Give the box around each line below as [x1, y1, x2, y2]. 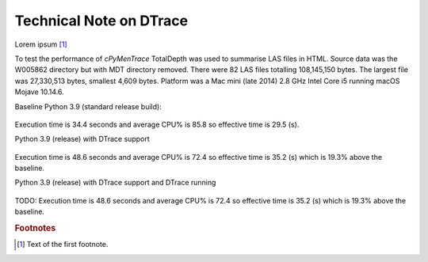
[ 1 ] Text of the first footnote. [17, 240, 109, 249]
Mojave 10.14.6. [14, 87, 64, 97]
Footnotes [14, 222, 56, 234]
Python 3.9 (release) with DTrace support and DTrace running [14, 178, 216, 188]
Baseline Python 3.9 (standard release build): [14, 101, 162, 111]
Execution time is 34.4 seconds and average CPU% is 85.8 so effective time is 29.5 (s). [14, 120, 300, 129]
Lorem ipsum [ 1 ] [14, 40, 67, 49]
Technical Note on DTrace [14, 12, 189, 29]
